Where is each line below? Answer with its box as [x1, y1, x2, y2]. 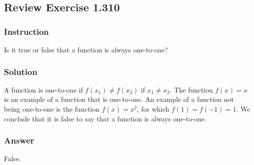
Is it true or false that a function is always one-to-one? [4, 45, 168, 54]
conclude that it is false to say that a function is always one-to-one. [4, 113, 207, 123]
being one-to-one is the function [4, 104, 100, 114]
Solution [4, 65, 37, 77]
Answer [4, 134, 34, 146]
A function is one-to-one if [4, 84, 83, 94]
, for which [137, 104, 169, 114]
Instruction [4, 25, 49, 37]
